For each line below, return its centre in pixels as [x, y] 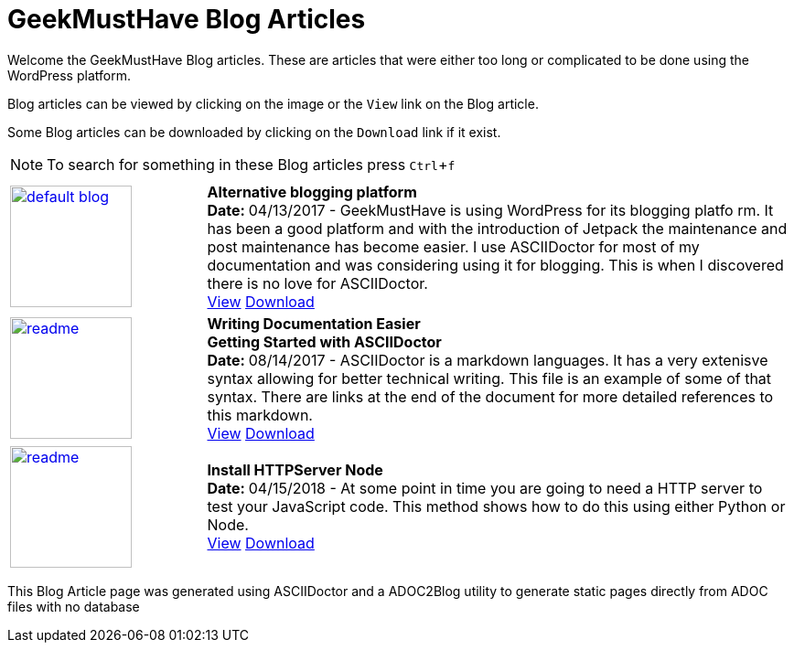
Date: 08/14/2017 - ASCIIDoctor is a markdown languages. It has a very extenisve [488, 360]
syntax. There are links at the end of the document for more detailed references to [490, 396]
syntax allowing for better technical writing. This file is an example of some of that [489, 378]
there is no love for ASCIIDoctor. [317, 283]
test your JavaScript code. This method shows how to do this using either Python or [496, 507]
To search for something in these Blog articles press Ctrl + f [251, 164]
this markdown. [260, 415]
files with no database [74, 606]
